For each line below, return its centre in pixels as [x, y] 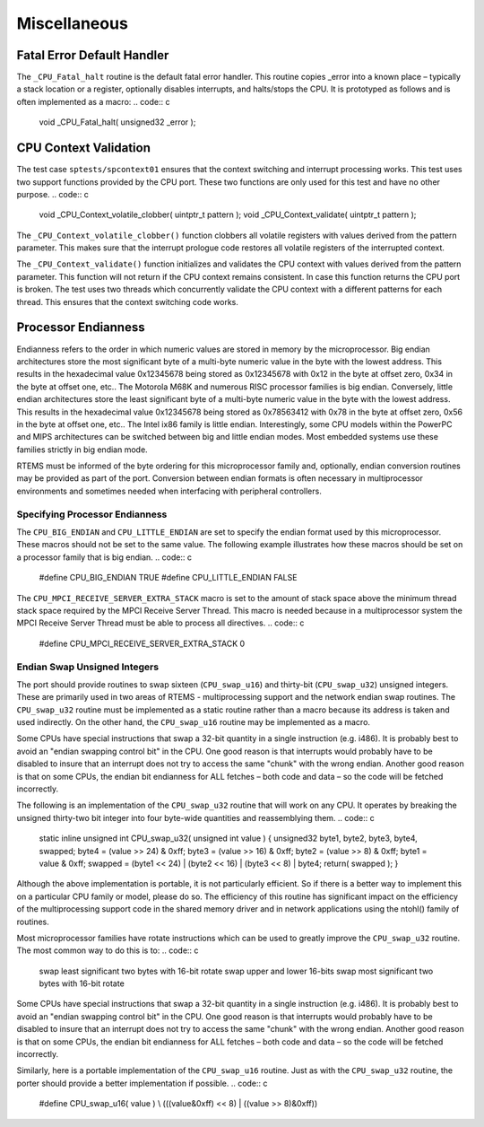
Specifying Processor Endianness [92, 514]
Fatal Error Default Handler [93, 55]
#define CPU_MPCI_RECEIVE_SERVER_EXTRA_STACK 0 [142, 643]
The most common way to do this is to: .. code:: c [108, 950]
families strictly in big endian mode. [82, 450]
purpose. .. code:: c [52, 194]
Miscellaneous [73, 23]
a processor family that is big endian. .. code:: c [104, 557]
